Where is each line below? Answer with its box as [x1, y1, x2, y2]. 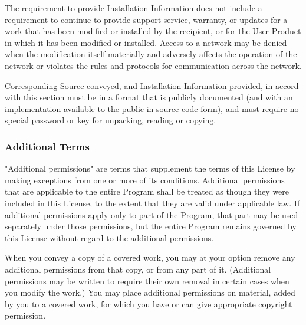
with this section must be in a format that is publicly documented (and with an [5, 91, 293, 103]
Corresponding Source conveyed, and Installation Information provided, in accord [5, 79, 299, 91]
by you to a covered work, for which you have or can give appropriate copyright [5, 297, 292, 310]
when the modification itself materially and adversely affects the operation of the [5, 48, 297, 60]
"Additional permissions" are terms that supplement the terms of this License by [5, 162, 295, 175]
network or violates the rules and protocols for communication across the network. [5, 59, 302, 71]
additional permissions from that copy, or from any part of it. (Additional [5, 262, 271, 275]
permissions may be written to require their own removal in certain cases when [5, 274, 289, 287]
